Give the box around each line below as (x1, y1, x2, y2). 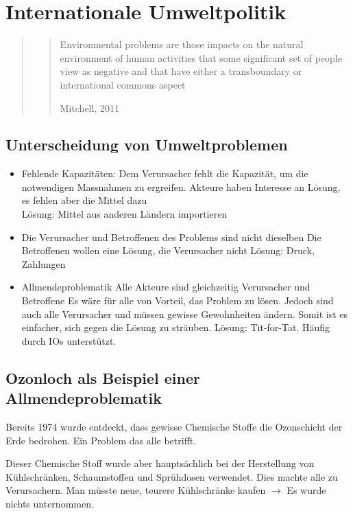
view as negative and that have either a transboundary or (60, 64, 302, 78)
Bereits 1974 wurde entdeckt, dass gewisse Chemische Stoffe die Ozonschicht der (5, 420, 343, 434)
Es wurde (287, 483, 326, 497)
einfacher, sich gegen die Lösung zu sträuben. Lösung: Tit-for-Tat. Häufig (21, 320, 330, 334)
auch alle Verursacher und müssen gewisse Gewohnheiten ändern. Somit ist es (21, 306, 348, 321)
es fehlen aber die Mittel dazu (21, 193, 147, 207)
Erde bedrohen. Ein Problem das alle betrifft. (5, 433, 197, 447)
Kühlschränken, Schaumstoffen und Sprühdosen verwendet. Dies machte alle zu (5, 469, 338, 483)
